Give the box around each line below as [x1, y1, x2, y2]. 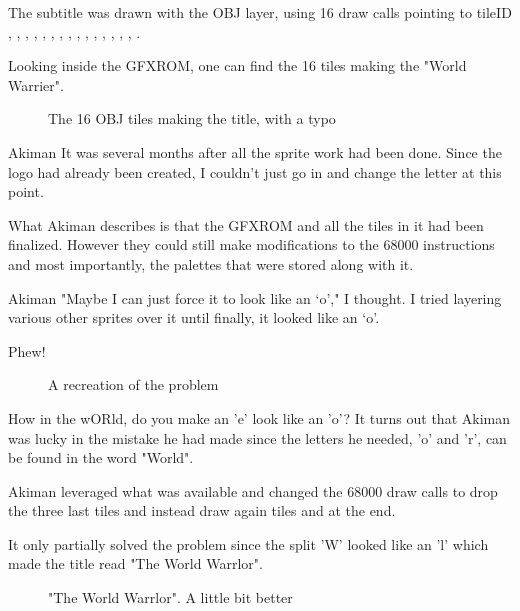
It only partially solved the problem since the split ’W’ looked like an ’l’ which [8, 533, 489, 554]
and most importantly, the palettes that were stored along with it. [8, 253, 414, 274]
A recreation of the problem [48, 374, 219, 395]
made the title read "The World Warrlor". [8, 553, 263, 574]
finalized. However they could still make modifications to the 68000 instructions [8, 234, 495, 255]
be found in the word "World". [8, 447, 194, 468]
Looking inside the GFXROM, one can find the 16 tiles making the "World [8, 55, 467, 76]
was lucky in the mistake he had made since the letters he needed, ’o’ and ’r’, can [8, 427, 507, 448]
